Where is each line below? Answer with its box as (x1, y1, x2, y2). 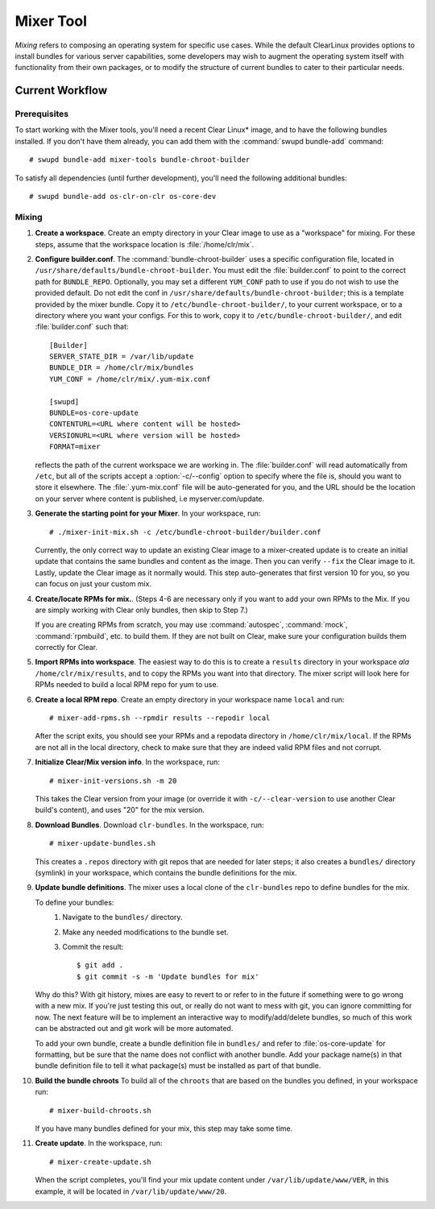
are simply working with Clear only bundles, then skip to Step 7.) (35, 605, 249, 615)
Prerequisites (14, 109, 68, 120)
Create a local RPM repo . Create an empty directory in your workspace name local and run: (35, 694, 346, 704)
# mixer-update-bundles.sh (49, 838, 156, 848)
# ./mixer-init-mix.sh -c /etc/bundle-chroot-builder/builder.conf (49, 528, 321, 536)
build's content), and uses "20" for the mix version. (35, 805, 205, 815)
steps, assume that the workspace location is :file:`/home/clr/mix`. (35, 239, 255, 249)
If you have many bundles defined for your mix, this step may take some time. (35, 1124, 293, 1133)
